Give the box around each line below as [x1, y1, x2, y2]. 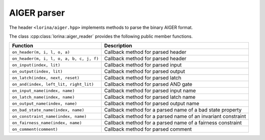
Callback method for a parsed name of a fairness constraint [104, 119, 242, 126]
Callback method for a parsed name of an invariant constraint [104, 113, 246, 120]
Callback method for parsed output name [104, 100, 200, 107]
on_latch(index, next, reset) [12, 75, 79, 80]
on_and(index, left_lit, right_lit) [12, 81, 94, 87]
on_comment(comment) [12, 126, 58, 132]
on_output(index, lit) [12, 69, 63, 74]
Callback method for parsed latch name [104, 93, 196, 100]
